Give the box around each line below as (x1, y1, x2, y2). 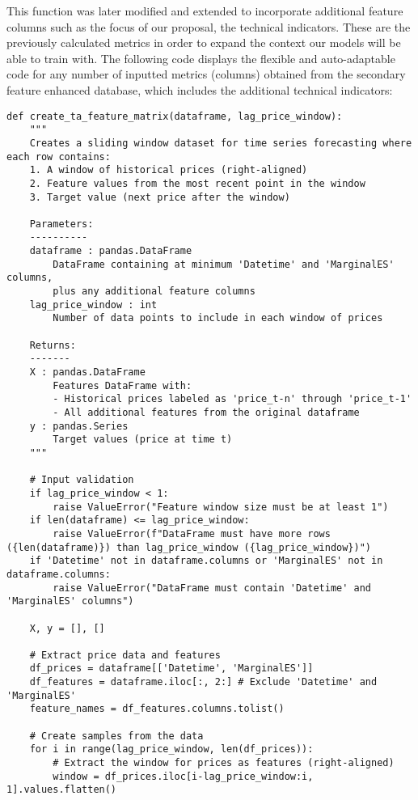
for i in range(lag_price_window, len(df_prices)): (29, 743, 314, 756)
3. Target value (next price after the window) (29, 191, 290, 203)
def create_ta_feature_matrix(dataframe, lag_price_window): (6, 110, 343, 122)
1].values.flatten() (6, 784, 117, 796)
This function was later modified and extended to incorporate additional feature (6, 2, 403, 19)
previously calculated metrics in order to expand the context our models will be (6, 34, 401, 51)
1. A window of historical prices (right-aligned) (29, 164, 308, 176)
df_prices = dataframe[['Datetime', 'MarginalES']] (29, 662, 314, 675)
